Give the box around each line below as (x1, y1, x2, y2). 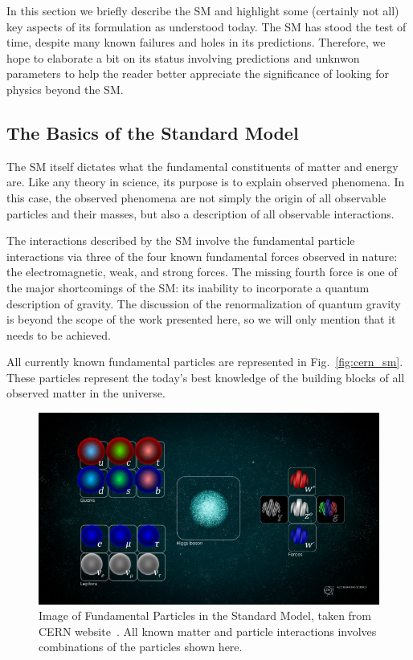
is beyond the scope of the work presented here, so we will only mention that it (6, 311, 396, 328)
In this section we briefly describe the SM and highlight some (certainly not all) (6, 2, 399, 18)
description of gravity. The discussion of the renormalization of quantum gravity (6, 295, 401, 312)
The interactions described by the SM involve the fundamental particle (6, 232, 355, 249)
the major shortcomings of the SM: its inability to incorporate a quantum (6, 279, 370, 295)
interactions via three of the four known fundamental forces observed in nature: (6, 247, 398, 264)
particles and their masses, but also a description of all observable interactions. (6, 205, 395, 222)
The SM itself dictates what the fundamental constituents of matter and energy (6, 157, 399, 174)
